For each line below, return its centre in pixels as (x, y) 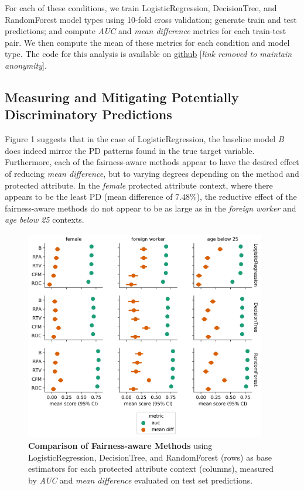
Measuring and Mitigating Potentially (122, 97)
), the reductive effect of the (247, 197)
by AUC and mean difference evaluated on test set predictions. (141, 480)
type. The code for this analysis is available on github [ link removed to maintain (148, 54)
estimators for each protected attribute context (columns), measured (151, 469)
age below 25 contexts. (45, 219)
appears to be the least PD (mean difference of (89, 197)
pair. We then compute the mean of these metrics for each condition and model (147, 42)
